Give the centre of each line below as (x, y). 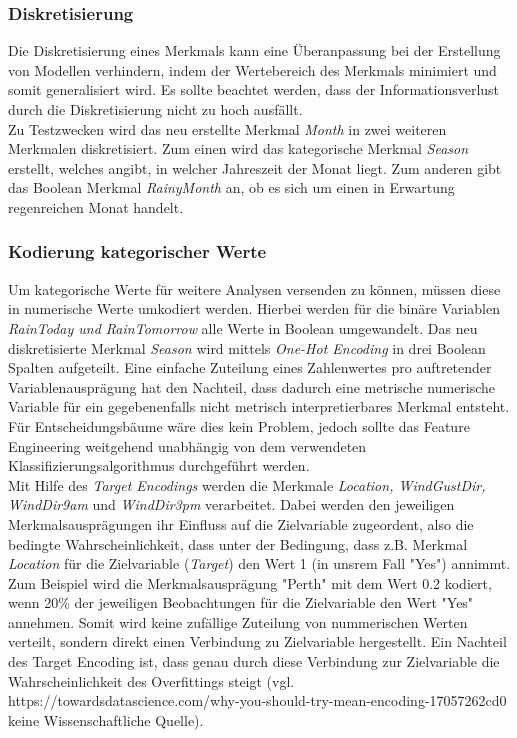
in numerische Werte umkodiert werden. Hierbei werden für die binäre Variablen (254, 308)
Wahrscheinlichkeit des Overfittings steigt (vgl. (151, 680)
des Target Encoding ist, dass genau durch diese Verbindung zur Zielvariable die (254, 661)
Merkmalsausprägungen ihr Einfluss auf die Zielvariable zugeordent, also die (241, 523)
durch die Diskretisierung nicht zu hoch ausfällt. (155, 109)
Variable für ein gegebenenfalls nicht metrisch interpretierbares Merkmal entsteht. (259, 406)
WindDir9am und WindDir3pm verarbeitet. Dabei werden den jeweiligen (231, 504)
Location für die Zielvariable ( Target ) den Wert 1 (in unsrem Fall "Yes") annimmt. (259, 563)
